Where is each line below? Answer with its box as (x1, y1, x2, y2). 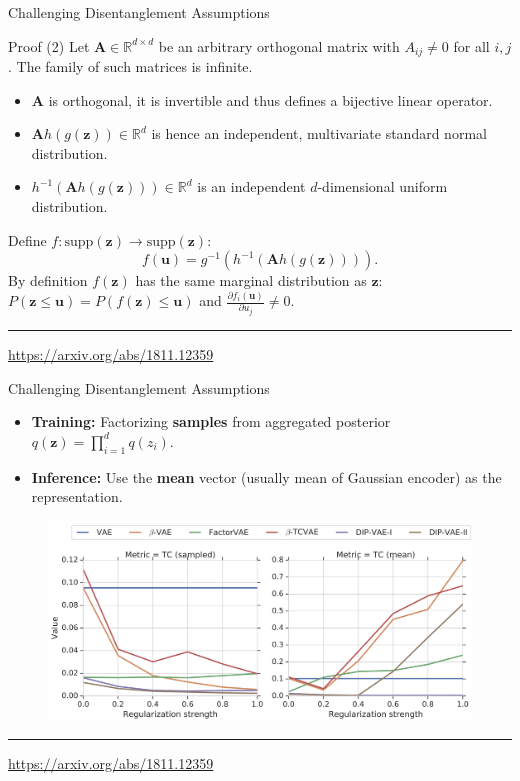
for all (453, 35, 490, 56)
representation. (31, 486, 123, 507)
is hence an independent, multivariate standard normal (151, 123, 487, 144)
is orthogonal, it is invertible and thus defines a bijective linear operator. (48, 89, 493, 110)
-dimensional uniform (317, 176, 448, 197)
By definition (8, 270, 88, 291)
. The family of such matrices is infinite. (8, 56, 253, 77)
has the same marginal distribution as (135, 270, 367, 291)
